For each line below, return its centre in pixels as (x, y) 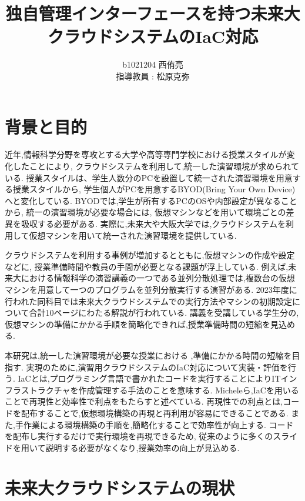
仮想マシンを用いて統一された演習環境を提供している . (133, 235)
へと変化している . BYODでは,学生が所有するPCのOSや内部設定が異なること (151, 200)
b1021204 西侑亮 (153, 64)
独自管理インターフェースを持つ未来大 (153, 13)
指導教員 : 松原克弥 (153, 76)
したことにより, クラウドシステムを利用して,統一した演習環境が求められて (156, 166)
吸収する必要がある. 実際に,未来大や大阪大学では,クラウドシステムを (153, 223)
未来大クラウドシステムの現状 (120, 488)
